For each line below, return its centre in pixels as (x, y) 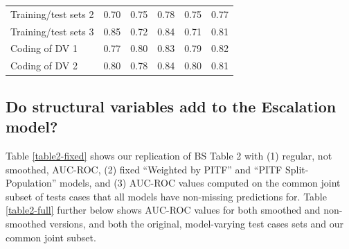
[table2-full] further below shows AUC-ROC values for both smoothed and (163, 210)
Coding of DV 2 (44, 66)
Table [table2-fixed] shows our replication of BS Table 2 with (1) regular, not (169, 155)
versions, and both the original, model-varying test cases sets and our (197, 223)
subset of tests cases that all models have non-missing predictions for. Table (166, 196)
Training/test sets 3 (52, 31)
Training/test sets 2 (52, 14)
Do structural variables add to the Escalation (171, 106)
